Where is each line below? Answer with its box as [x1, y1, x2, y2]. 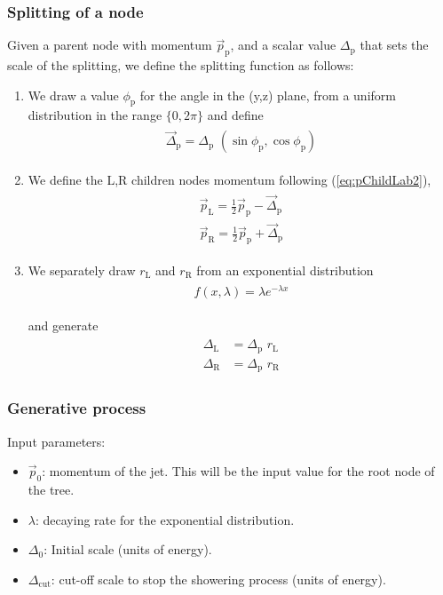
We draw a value [28, 85, 119, 104]
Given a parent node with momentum [7, 36, 212, 54]
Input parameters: [7, 432, 106, 450]
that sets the [360, 36, 429, 54]
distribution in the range [28, 106, 162, 124]
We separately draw [28, 261, 136, 279]
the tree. [28, 480, 75, 498]
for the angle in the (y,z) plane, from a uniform [139, 85, 396, 104]
